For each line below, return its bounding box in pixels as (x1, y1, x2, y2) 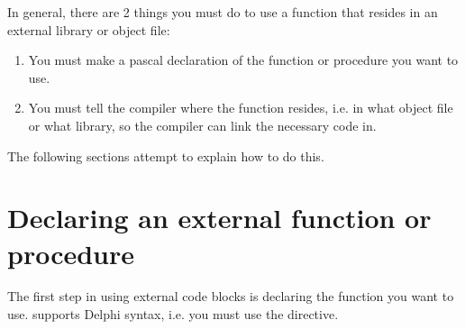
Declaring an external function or (7, 199, 432, 236)
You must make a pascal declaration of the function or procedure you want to (28, 50, 459, 69)
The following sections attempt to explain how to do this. (7, 146, 324, 165)
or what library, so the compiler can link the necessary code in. (28, 115, 377, 134)
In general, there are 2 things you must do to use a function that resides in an (7, 3, 438, 21)
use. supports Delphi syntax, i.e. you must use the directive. (7, 305, 339, 324)
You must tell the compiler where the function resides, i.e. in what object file (28, 98, 453, 117)
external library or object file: (7, 20, 170, 39)
